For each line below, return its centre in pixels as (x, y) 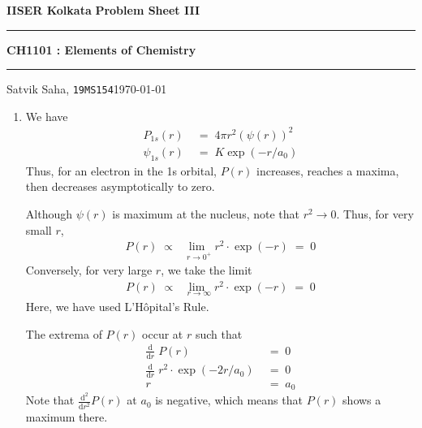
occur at (163, 333)
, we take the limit (207, 270)
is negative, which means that (229, 400)
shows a (362, 400)
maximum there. (67, 416)
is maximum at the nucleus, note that (206, 213)
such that (219, 333)
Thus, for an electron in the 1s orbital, (121, 170)
